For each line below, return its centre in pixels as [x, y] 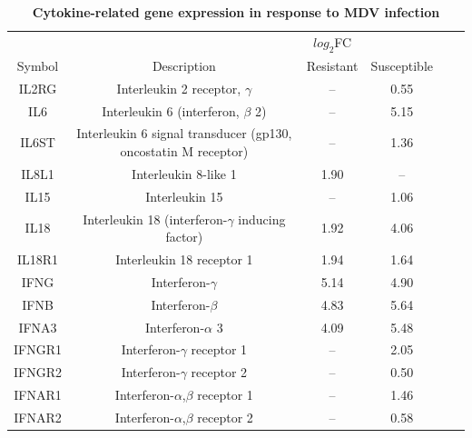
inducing [262, 219]
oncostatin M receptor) [184, 151]
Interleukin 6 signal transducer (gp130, [184, 133]
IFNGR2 [38, 372]
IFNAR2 [38, 417]
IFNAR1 [38, 395]
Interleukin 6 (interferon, [171, 110]
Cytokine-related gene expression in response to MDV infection [236, 12]
